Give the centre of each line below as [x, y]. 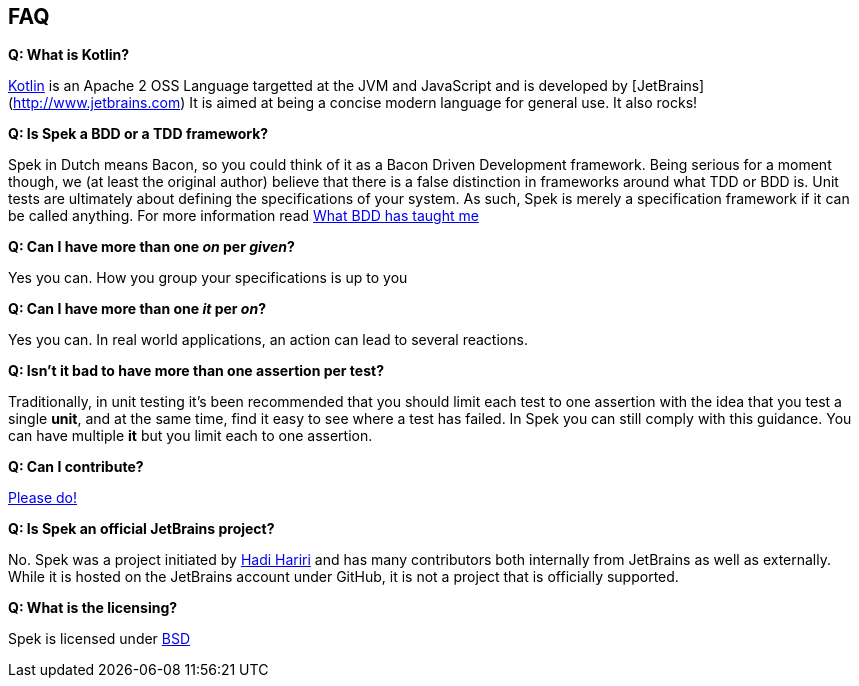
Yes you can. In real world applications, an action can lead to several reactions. [268, 340]
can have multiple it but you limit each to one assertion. [190, 436]
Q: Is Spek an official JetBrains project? [141, 529]
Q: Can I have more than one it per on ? [137, 309]
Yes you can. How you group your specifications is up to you [208, 278]
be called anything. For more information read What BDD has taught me [243, 216]
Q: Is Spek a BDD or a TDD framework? [138, 134]
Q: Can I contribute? [76, 467]
